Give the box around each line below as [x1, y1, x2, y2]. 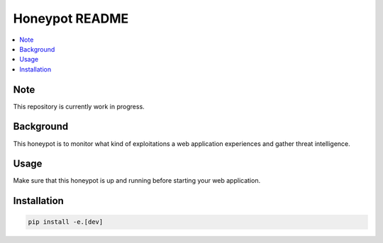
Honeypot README [13, 11, 129, 26]
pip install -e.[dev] [28, 218, 104, 226]
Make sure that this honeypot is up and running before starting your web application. [13, 176, 261, 185]
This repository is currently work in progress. [13, 102, 145, 111]
